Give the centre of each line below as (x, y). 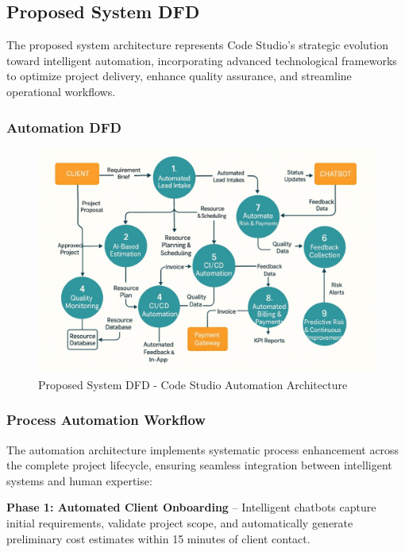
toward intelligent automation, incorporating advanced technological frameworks (202, 60)
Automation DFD (64, 127)
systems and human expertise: (79, 480)
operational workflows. (61, 91)
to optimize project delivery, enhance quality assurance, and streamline (179, 76)
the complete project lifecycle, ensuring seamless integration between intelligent (199, 465)
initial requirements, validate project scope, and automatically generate (180, 522)
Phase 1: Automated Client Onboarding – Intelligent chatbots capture (191, 507)
